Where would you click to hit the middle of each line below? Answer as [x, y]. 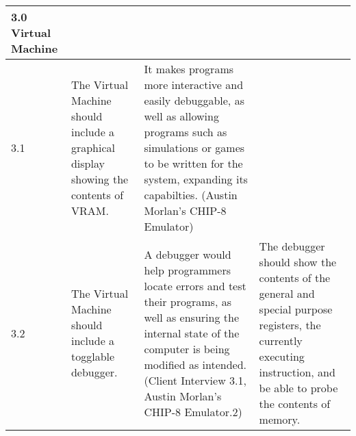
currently [281, 341]
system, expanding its [196, 179]
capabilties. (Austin [191, 195]
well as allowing [181, 116]
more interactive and [194, 85]
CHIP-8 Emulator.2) [193, 411]
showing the [100, 179]
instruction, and [297, 372]
